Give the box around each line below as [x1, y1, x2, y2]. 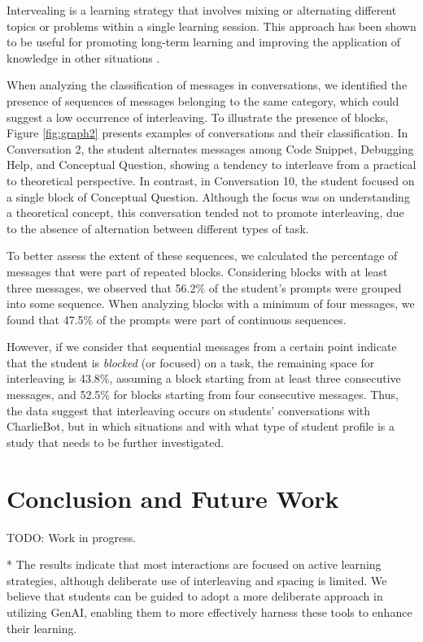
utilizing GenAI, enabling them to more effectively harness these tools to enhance [7, 603, 412, 620]
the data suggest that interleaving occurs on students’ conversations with [7, 401, 371, 419]
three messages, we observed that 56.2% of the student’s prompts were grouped [7, 279, 402, 296]
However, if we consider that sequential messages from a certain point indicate [7, 338, 397, 355]
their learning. [7, 619, 77, 636]
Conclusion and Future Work [7, 481, 339, 514]
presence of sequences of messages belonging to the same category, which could [7, 92, 399, 109]
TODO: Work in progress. [7, 528, 137, 545]
